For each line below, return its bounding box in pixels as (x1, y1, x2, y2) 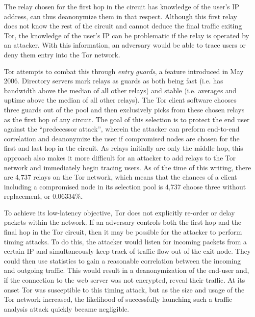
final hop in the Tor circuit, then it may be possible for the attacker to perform (4, 227, 242, 237)
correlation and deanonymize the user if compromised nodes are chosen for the (4, 133, 240, 143)
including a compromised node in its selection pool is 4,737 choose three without (4, 181, 246, 191)
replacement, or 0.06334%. (4, 191, 83, 201)
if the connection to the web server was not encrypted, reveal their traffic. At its (4, 275, 245, 285)
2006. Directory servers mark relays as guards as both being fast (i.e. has (4, 76, 223, 86)
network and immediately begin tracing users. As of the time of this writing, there (4, 162, 251, 172)
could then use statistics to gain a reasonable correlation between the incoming (4, 255, 241, 265)
